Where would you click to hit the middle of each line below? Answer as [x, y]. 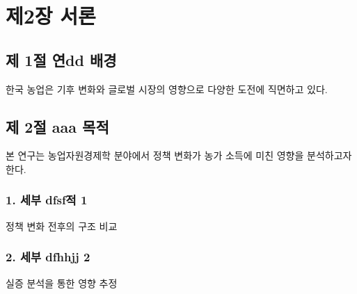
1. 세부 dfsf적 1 [47, 200]
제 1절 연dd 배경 [61, 59]
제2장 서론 [51, 16]
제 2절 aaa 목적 [57, 126]
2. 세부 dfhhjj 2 [48, 257]
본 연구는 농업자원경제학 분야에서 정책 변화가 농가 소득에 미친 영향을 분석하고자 [179, 155]
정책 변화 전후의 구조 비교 [62, 226]
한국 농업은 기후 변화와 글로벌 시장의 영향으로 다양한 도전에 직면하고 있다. [167, 89]
